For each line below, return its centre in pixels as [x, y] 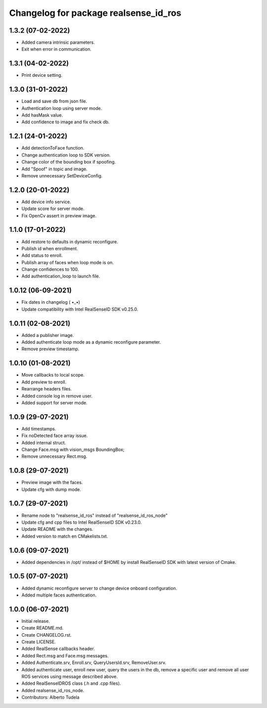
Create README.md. [43, 628]
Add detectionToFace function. [53, 148]
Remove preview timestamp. [50, 349]
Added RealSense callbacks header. [58, 649]
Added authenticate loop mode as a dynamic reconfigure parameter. [91, 342]
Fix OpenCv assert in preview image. [59, 216]
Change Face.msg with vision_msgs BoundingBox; [73, 449]
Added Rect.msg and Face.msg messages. [65, 655]
